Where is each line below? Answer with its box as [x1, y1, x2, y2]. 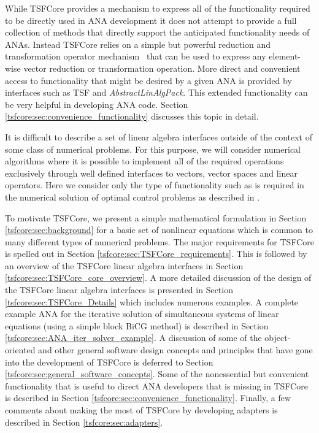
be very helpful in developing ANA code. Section [5, 98, 188, 110]
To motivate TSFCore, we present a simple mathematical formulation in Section [5, 211, 307, 224]
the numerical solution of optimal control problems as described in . [5, 190, 260, 203]
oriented [5, 343, 36, 356]
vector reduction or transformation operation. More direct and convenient [23, 61, 301, 74]
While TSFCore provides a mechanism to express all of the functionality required [5, 2, 310, 14]
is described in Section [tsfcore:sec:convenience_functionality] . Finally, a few [5, 391, 291, 404]
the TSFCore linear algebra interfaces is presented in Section [5, 283, 233, 296]
